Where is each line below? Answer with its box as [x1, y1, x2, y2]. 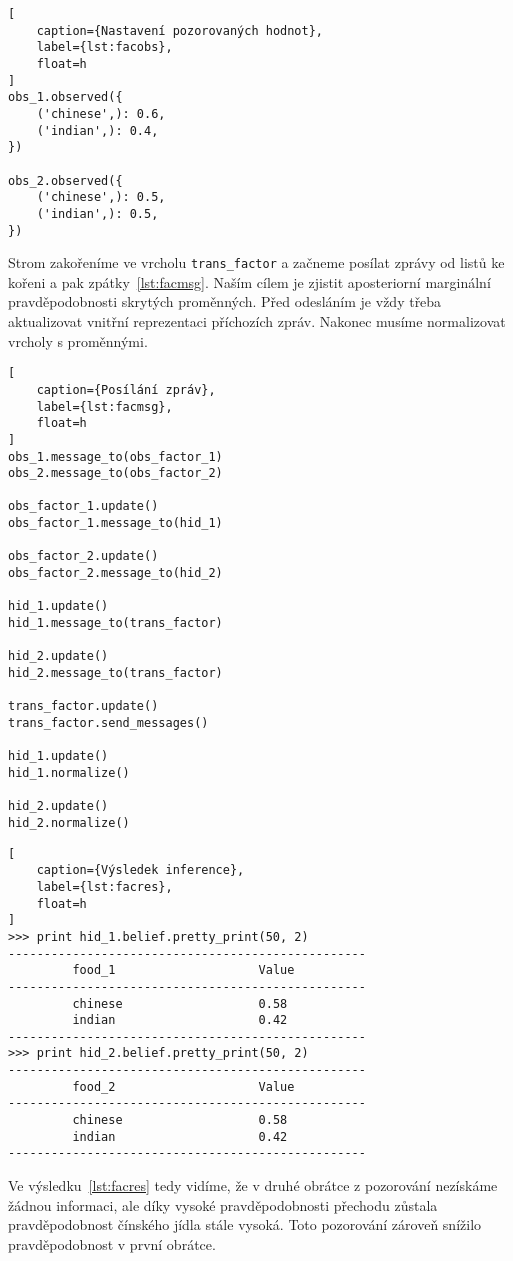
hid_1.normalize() [8, 765, 130, 780]
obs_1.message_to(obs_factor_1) [8, 449, 223, 464]
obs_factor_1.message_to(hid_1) [8, 516, 223, 531]
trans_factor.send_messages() [8, 716, 209, 730]
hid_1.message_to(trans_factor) [8, 616, 223, 631]
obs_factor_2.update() [8, 549, 159, 564]
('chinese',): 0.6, [36, 106, 166, 121]
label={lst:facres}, [36, 879, 173, 894]
